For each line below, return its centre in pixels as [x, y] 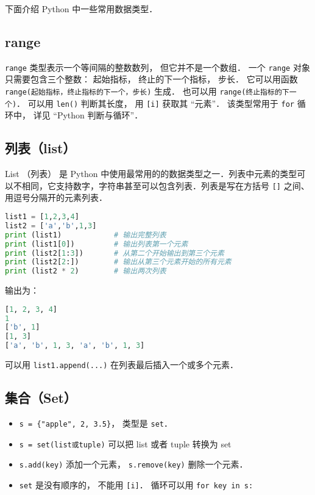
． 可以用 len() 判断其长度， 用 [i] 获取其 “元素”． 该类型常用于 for [156, 103]
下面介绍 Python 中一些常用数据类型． [81, 9]
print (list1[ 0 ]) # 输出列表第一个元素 [97, 244]
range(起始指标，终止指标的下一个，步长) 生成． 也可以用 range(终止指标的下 [147, 91]
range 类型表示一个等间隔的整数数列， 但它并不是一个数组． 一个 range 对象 [157, 67]
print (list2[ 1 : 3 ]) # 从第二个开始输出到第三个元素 [115, 253]
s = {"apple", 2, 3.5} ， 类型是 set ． [96, 423]
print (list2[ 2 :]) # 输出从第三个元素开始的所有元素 [118, 262]
